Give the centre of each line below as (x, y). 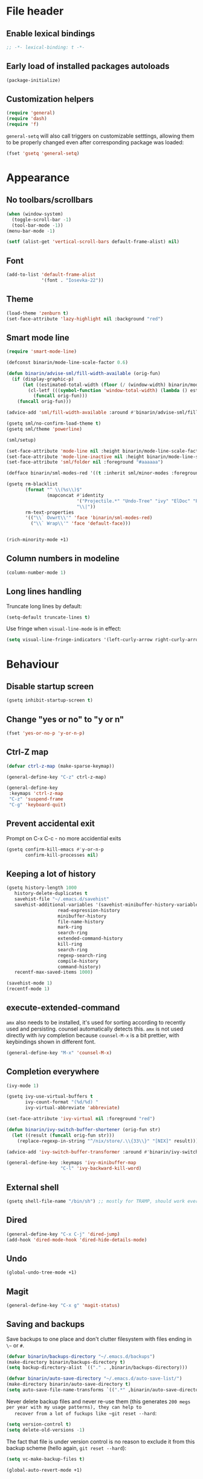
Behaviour (33, 664)
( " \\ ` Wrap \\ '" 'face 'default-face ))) (81, 523)
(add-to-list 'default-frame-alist (51, 275)
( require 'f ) (23, 125)
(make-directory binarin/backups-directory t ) (66, 1362)
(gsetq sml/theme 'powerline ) (44, 429)
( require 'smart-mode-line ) (42, 352)
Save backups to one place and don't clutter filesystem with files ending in (99, 1339)
